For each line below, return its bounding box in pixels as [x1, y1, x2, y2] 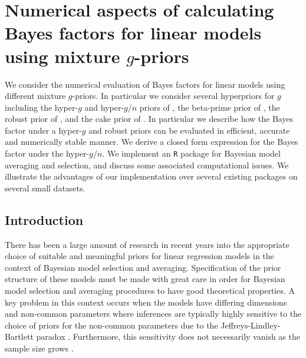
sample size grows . [5, 342, 74, 354]
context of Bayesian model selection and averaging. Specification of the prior [5, 261, 281, 273]
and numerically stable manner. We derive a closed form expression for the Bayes [5, 135, 298, 148]
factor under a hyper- [5, 124, 82, 136]
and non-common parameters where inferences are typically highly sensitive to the [5, 307, 302, 320]
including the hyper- [5, 101, 78, 113]
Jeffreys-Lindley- [221, 319, 281, 331]
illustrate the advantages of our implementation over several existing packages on [5, 170, 298, 183]
